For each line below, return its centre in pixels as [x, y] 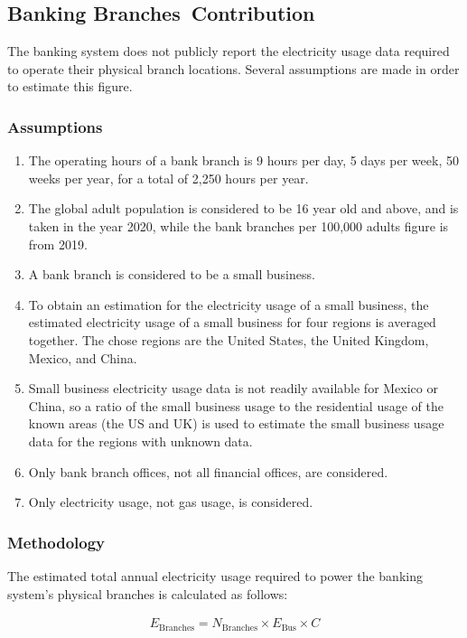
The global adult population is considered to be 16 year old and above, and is [243, 208]
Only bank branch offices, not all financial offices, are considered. [208, 471]
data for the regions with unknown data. [140, 441]
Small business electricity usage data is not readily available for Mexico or [233, 388]
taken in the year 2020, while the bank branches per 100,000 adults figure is [238, 225]
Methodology [56, 542]
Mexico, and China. [83, 357]
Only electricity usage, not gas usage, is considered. [171, 502]
